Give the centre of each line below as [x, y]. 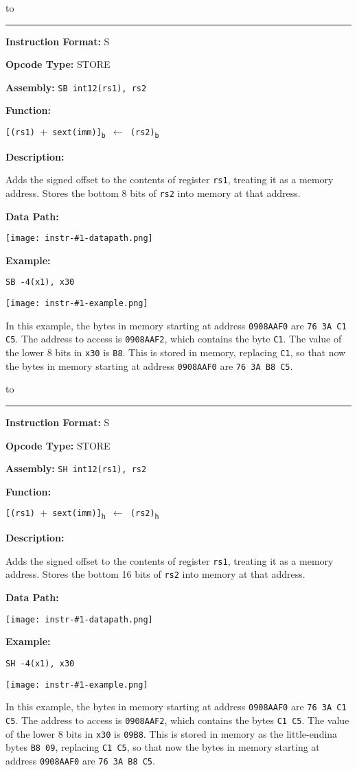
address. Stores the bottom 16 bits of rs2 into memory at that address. [156, 574]
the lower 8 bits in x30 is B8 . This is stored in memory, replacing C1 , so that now [176, 352]
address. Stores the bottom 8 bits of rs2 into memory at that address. [153, 192]
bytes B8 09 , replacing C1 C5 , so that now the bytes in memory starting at [163, 747]
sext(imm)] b [79, 133]
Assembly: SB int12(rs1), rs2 [76, 87]
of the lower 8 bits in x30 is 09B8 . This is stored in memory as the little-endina [172, 733]
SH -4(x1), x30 [40, 663]
